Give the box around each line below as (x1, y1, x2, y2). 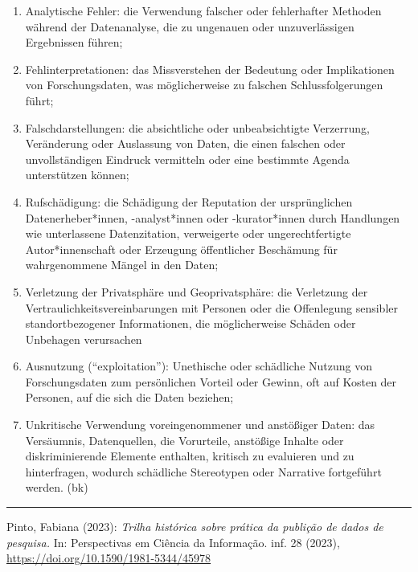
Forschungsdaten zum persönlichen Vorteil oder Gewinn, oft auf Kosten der (25, 373, 397, 390)
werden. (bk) (25, 479, 88, 496)
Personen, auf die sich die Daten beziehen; (25, 389, 234, 406)
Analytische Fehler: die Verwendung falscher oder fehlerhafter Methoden (25, 2, 382, 18)
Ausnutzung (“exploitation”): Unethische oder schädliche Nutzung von (25, 357, 372, 374)
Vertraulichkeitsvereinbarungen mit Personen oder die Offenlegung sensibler (25, 299, 398, 316)
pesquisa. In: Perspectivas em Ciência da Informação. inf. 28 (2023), (6, 533, 340, 550)
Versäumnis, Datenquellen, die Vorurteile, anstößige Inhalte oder (25, 431, 344, 448)
